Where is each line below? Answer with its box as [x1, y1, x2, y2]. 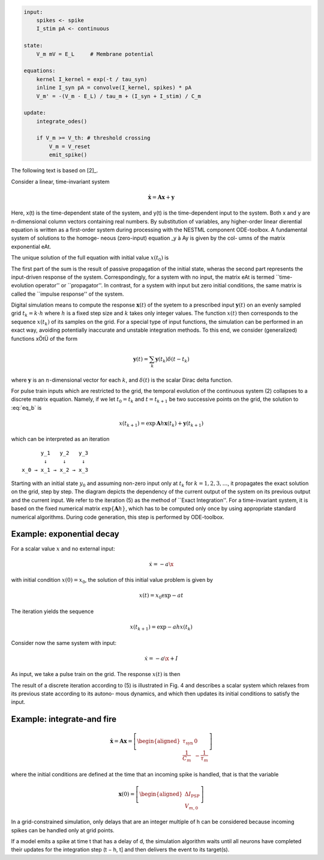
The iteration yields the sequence [11, 608, 94, 615]
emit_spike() [49, 151, 88, 159]
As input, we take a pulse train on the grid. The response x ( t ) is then [11, 671, 181, 678]
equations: [23, 67, 56, 75]
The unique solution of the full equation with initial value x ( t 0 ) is [11, 254, 169, 263]
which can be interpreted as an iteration [11, 436, 110, 443]
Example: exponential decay [11, 529, 119, 539]
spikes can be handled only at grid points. [11, 826, 115, 834]
